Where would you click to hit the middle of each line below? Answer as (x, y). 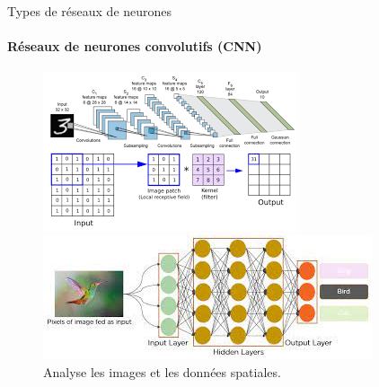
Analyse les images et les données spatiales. (162, 371)
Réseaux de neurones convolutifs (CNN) (135, 46)
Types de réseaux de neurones (90, 11)
